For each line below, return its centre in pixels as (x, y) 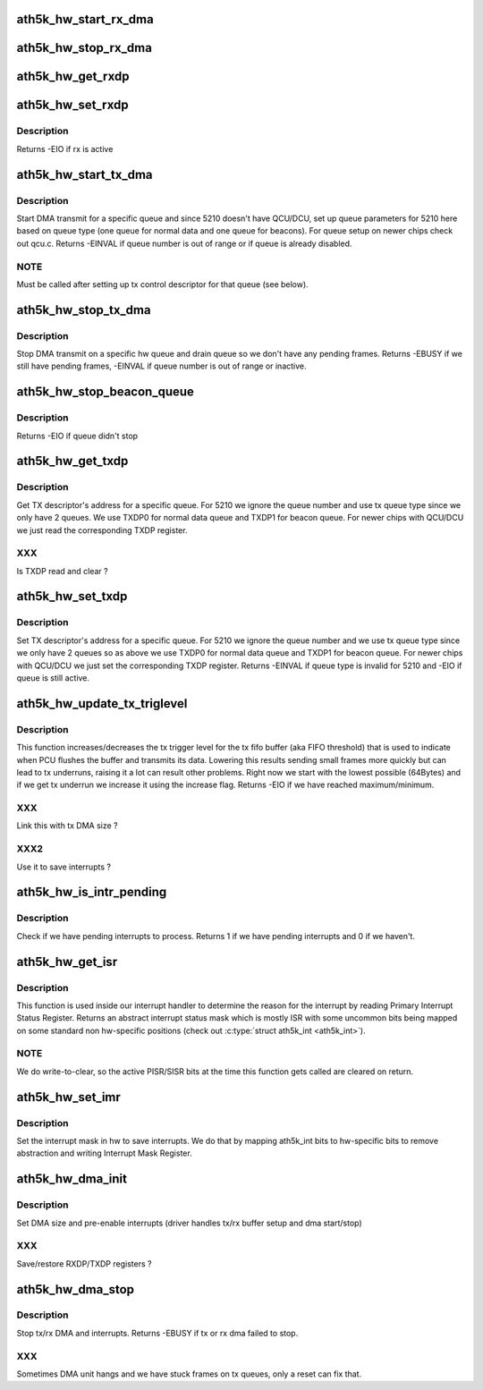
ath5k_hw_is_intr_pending (92, 892)
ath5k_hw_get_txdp (72, 461)
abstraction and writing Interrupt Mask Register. (104, 1153)
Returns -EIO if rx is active (65, 148)
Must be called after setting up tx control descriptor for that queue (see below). (162, 284)
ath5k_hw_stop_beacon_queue (105, 392)
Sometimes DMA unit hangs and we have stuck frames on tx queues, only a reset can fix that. (189, 1374)
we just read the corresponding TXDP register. (102, 530)
